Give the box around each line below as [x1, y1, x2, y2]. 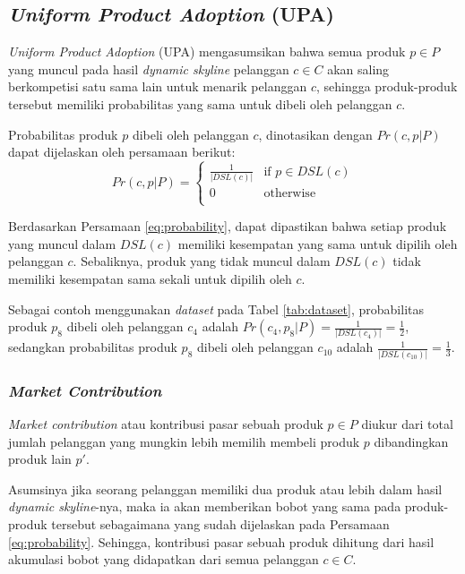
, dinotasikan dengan [258, 124, 373, 143]
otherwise [263, 186, 316, 200]
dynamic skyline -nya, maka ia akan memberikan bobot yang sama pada [8, 497, 401, 516]
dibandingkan [374, 432, 449, 450]
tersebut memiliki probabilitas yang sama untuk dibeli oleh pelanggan [8, 94, 392, 113]
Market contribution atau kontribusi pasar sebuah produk [8, 415, 323, 433]
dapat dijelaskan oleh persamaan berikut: [8, 142, 236, 161]
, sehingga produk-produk [315, 77, 458, 96]
